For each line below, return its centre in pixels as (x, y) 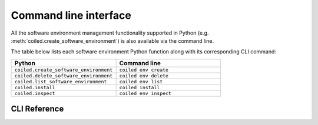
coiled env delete (144, 75)
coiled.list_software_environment (61, 81)
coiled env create (144, 70)
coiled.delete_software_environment (64, 75)
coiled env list (141, 81)
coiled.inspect (35, 93)
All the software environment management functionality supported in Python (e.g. (110, 33)
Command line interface (71, 15)
